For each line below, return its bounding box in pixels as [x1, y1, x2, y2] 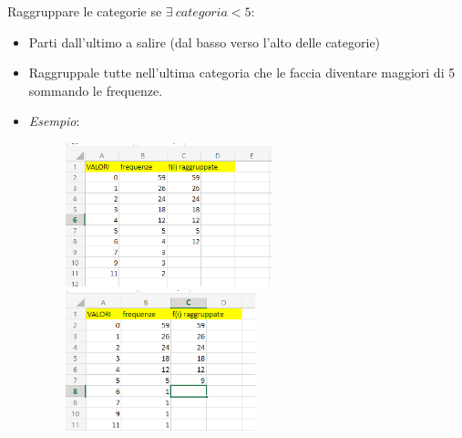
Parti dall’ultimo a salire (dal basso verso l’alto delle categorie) [28, 32, 381, 51]
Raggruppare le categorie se [7, 2, 162, 20]
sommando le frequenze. [28, 80, 163, 99]
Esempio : [28, 111, 80, 130]
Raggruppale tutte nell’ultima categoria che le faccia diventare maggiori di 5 [28, 63, 456, 82]
